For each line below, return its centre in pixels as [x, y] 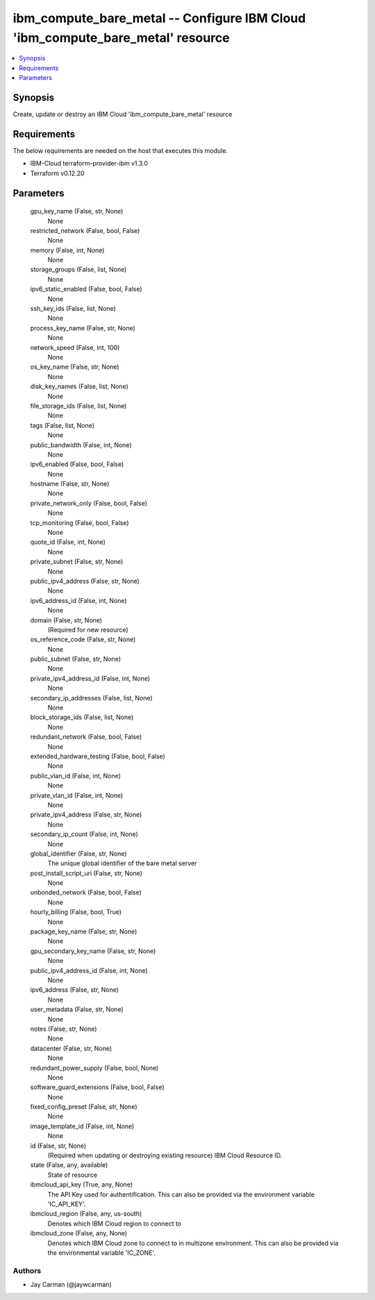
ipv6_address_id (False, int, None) [79, 600]
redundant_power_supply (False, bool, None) [94, 1068]
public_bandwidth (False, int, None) [81, 444]
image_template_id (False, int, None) [82, 1126]
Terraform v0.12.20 [57, 173]
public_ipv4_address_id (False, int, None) [89, 970]
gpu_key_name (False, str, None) [77, 211]
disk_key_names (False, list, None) [79, 387]
